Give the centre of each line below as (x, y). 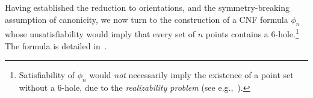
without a (37, 87)
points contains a (237, 34)
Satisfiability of (47, 75)
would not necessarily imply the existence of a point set (191, 75)
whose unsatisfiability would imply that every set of (100, 34)
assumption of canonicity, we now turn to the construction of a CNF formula (147, 19)
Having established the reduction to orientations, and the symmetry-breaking (147, 7)
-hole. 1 (287, 33)
